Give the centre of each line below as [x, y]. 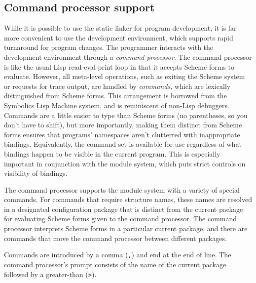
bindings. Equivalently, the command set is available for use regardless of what [123, 144]
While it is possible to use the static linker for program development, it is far [120, 28]
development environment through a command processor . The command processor [128, 57]
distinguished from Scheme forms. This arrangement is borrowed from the [115, 96]
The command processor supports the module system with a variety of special [122, 189]
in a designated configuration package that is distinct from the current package [124, 209]
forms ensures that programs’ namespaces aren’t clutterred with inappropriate [122, 134]
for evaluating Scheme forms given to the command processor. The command [121, 219]
